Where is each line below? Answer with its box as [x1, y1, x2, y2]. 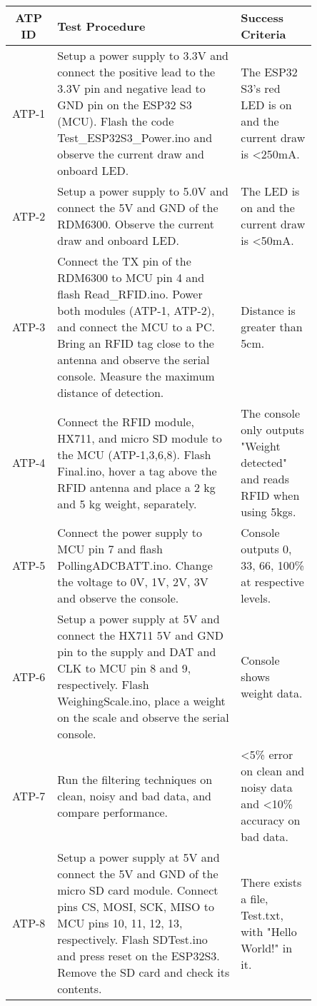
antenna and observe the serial [57, 351, 210, 368]
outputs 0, [241, 540, 292, 557]
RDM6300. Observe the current [57, 216, 215, 232]
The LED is [241, 183, 300, 199]
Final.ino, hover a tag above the [57, 462, 217, 479]
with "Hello [241, 922, 297, 940]
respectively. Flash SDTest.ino [57, 931, 208, 947]
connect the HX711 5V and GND [57, 627, 224, 643]
